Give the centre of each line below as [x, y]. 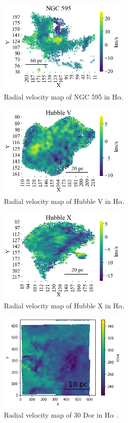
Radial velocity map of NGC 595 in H [61, 96]
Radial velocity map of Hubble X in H [61, 306]
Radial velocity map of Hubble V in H [61, 201]
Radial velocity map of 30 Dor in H [57, 415]
